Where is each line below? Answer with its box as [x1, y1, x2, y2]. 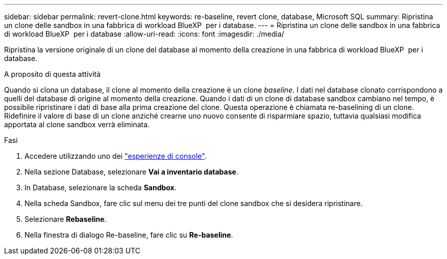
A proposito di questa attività [4, 70, 101, 78]
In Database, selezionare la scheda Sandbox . [24, 183, 177, 192]
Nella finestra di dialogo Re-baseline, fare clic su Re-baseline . [24, 231, 233, 239]
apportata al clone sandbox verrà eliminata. [4, 120, 150, 129]
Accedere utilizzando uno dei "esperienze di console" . [24, 152, 207, 160]
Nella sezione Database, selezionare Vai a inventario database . [24, 167, 238, 176]
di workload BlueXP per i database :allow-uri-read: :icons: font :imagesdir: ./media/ [4, 30, 284, 38]
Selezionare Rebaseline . [24, 215, 107, 223]
